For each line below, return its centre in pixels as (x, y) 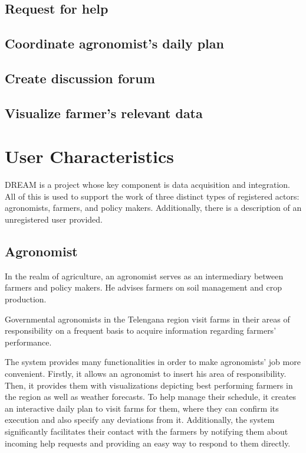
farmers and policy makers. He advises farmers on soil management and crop (144, 287)
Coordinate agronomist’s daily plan (114, 43)
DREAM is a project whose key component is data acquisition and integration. (147, 185)
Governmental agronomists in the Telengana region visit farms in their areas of (147, 319)
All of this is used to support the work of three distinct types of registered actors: (152, 196)
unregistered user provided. (54, 219)
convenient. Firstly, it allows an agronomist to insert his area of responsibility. (146, 373)
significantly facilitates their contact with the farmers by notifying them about (147, 431)
